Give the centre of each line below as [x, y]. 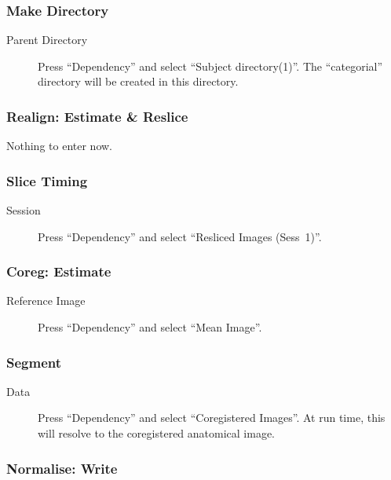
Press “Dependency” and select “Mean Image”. [150, 327]
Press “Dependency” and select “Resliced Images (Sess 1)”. [180, 236]
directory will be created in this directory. [138, 81]
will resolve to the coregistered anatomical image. [157, 433]
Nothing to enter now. [59, 146]
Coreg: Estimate [59, 271]
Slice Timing [47, 180]
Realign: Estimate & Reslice [97, 116]
